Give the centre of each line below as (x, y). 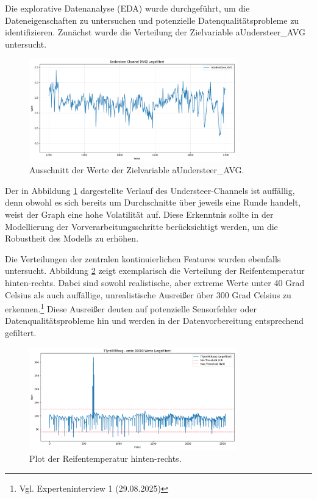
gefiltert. (21, 333)
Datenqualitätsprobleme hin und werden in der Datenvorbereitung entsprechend (155, 321)
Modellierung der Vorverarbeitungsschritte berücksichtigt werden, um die (141, 226)
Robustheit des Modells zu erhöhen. (72, 238)
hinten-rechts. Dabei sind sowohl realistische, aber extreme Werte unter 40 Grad (155, 282)
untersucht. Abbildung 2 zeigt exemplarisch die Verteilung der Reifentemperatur (155, 271)
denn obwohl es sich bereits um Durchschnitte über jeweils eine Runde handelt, (153, 202)
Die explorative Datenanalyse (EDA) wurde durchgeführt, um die (127, 8)
